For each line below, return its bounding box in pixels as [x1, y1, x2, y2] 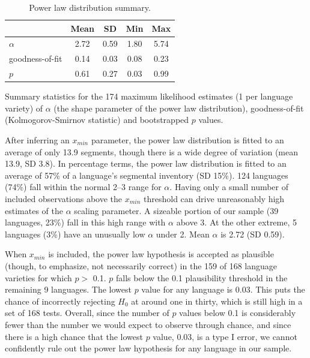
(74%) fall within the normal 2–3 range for [5, 180, 162, 193]
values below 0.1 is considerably [179, 306, 296, 319]
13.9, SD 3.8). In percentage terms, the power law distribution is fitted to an [5, 157, 287, 170]
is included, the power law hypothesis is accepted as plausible [48, 248, 274, 260]
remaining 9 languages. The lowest [5, 283, 132, 296]
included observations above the [5, 192, 123, 204]
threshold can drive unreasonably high [144, 192, 285, 204]
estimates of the [5, 204, 63, 216]
